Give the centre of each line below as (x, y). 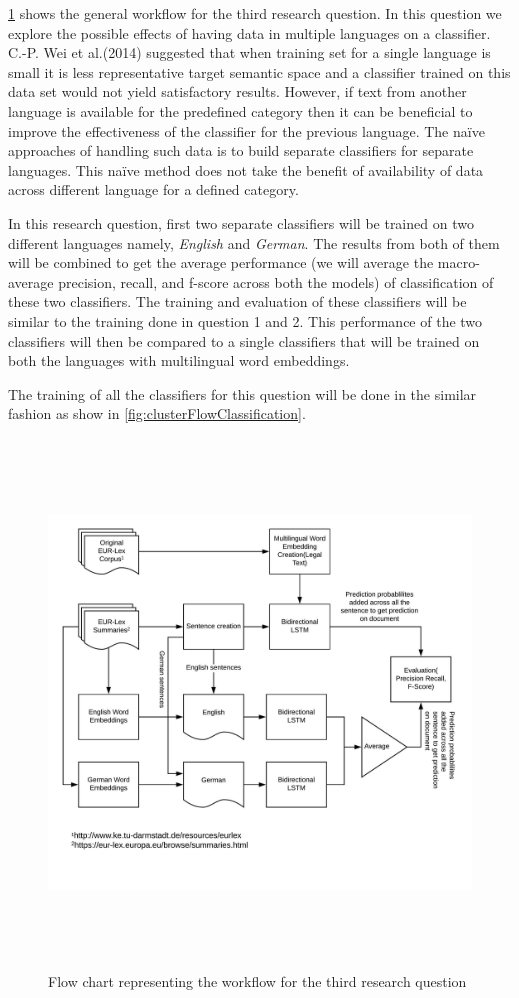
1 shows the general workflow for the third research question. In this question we (255, 13)
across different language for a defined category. (153, 189)
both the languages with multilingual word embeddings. (179, 360)
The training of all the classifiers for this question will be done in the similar (242, 393)
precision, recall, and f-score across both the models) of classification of (276, 281)
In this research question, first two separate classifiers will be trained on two (241, 222)
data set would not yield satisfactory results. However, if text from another (237, 91)
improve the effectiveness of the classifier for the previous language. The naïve (246, 130)
